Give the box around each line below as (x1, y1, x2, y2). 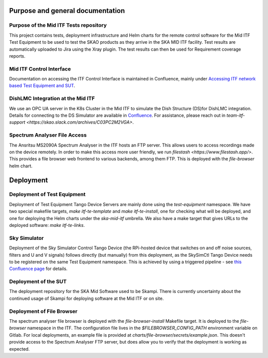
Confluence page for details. (9, 266, 68, 272)
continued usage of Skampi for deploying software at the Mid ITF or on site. (9, 295, 164, 301)
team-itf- (226, 112, 245, 118)
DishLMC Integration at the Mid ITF (9, 95, 95, 102)
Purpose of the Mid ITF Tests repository (9, 22, 107, 29)
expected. (9, 346, 30, 352)
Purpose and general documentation (9, 6, 125, 15)
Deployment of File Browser (9, 308, 78, 315)
